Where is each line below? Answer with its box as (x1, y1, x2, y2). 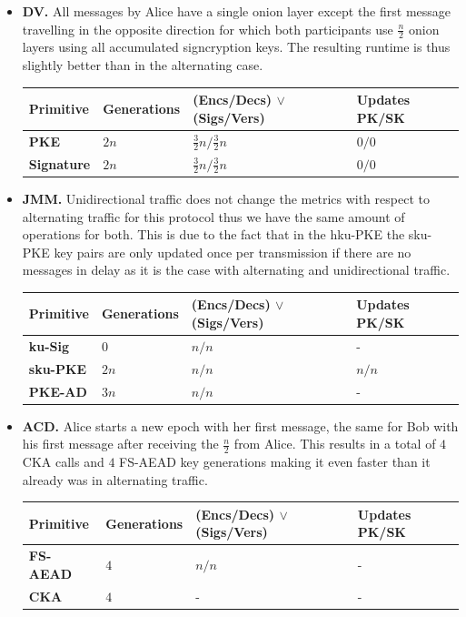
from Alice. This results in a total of (233, 434, 436, 453)
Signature (28, 154, 91, 173)
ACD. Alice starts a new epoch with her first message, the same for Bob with (22, 416, 459, 435)
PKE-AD (28, 381, 87, 400)
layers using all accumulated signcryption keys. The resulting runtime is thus (22, 37, 451, 56)
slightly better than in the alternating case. (22, 56, 263, 75)
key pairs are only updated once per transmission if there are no (54, 242, 411, 261)
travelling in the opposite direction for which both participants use (22, 19, 393, 38)
